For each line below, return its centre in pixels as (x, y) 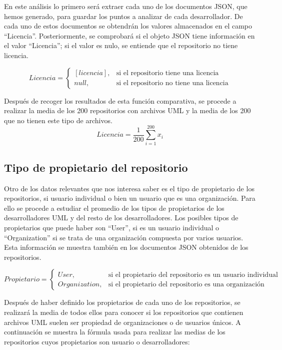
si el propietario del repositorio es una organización (186, 284)
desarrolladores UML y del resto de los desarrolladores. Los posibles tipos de (121, 218)
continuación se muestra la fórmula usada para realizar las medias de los (115, 332)
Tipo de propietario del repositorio (96, 167)
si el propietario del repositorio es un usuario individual (193, 275)
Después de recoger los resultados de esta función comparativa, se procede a (120, 100)
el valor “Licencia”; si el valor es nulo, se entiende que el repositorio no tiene (121, 45)
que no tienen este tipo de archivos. (58, 120)
